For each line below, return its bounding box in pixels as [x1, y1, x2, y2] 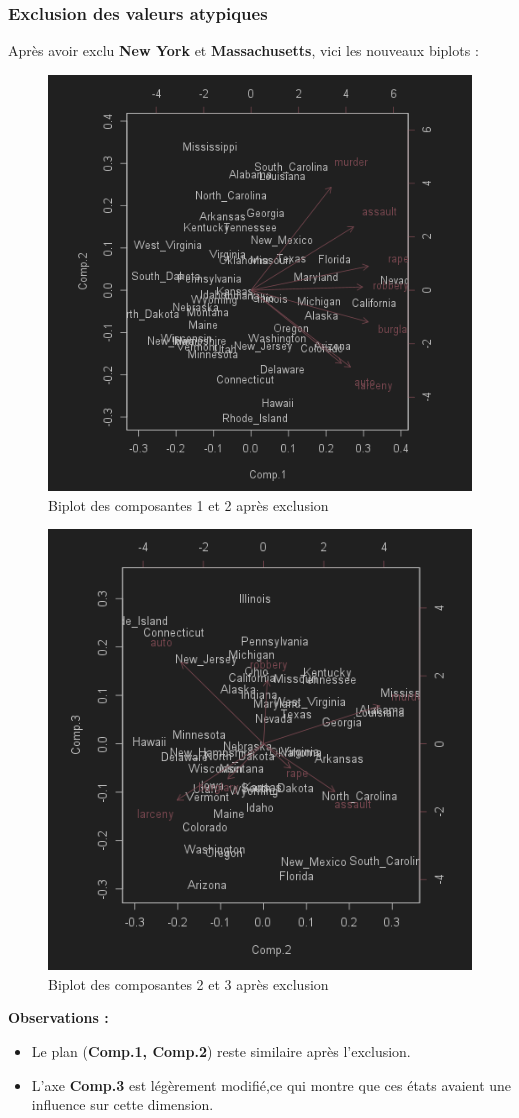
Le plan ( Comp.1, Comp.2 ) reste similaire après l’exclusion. [31, 1041, 411, 1062]
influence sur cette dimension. [31, 1094, 214, 1115]
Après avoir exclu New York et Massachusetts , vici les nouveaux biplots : [8, 40, 479, 61]
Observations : [8, 1007, 109, 1028]
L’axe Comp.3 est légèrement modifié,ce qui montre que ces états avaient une [31, 1074, 512, 1095]
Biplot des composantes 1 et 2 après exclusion [48, 494, 329, 515]
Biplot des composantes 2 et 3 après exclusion [48, 973, 329, 994]
